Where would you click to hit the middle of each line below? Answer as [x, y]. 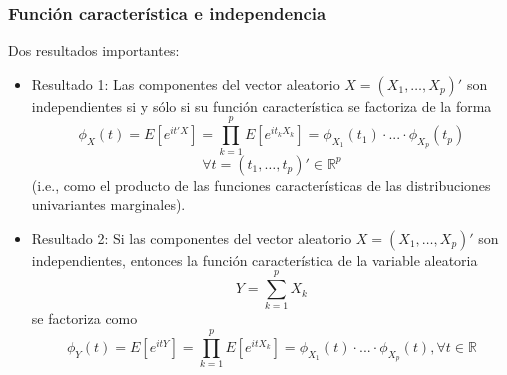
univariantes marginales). [108, 204]
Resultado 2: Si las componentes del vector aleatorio [191, 237]
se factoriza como [84, 318]
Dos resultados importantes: [94, 50]
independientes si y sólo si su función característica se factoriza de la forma [261, 105]
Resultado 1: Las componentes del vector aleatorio [185, 83]
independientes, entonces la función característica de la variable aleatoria [254, 259]
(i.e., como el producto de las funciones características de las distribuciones [261, 184]
